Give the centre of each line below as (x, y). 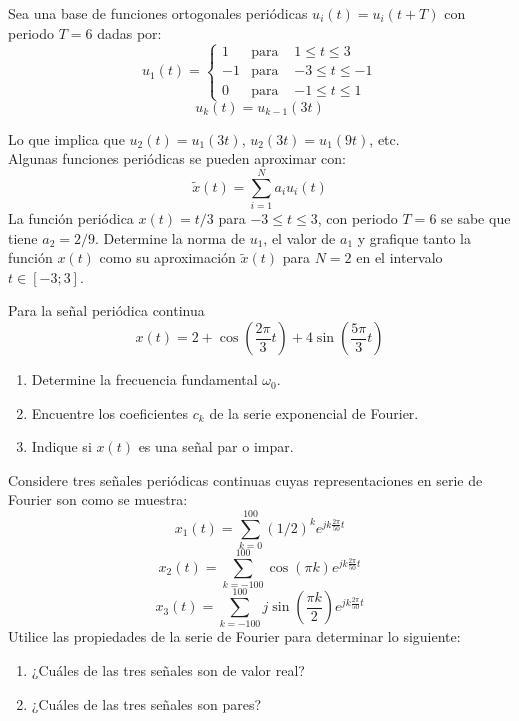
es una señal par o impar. (216, 446)
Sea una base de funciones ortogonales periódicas (158, 13)
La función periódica (71, 218)
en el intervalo (399, 257)
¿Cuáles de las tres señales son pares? (146, 703)
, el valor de (299, 237)
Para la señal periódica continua (106, 310)
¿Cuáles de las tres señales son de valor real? (168, 670)
